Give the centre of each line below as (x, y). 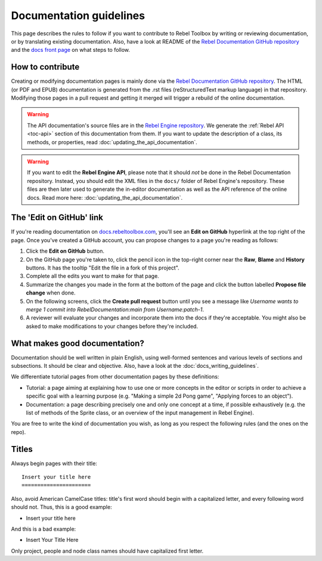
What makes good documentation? (78, 343)
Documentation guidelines (78, 16)
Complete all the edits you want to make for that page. (92, 276)
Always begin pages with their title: (54, 463)
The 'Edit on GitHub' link (57, 218)
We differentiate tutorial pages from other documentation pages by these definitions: (115, 377)
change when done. (51, 293)
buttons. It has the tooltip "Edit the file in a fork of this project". (103, 268)
